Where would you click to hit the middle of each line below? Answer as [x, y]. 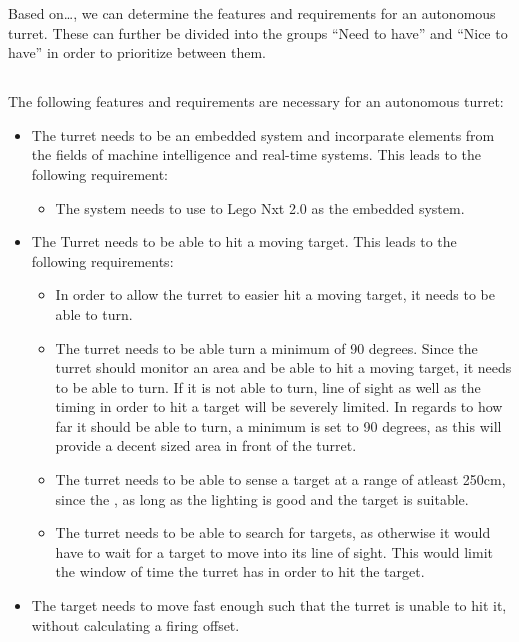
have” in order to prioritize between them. [137, 52]
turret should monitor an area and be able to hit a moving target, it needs [283, 367]
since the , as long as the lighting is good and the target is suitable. [262, 498]
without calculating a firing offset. [135, 624]
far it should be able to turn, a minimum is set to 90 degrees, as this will [278, 425]
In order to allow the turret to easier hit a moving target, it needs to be [275, 294]
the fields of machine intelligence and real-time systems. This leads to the [256, 154]
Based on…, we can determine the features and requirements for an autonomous [252, 13]
